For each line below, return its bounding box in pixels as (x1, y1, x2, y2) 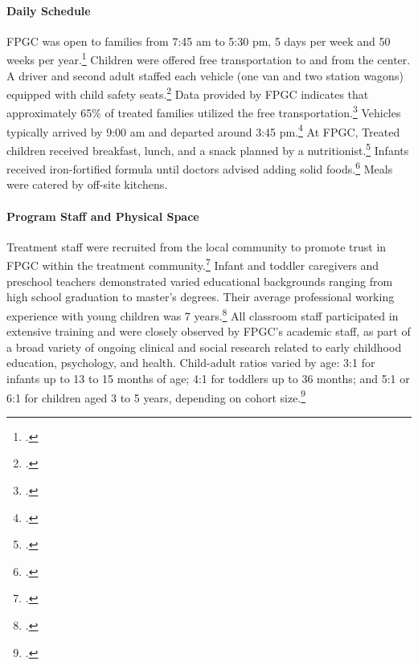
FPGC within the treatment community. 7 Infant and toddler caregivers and (6, 255, 379, 274)
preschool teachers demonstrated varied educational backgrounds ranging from (6, 272, 393, 289)
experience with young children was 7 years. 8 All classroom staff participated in (6, 304, 399, 324)
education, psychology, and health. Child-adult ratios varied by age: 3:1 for (6, 354, 375, 371)
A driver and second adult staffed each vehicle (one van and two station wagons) (6, 67, 404, 84)
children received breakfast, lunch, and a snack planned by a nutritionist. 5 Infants (6, 139, 409, 158)
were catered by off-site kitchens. (6, 176, 168, 193)
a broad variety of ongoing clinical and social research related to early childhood (6, 338, 402, 355)
